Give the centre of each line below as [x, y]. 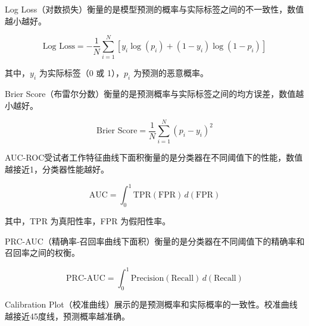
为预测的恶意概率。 [171, 73]
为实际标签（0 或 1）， [82, 73]
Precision [147, 279]
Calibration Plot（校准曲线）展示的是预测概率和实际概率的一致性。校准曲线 [151, 304]
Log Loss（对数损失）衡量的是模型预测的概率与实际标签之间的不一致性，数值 [154, 9]
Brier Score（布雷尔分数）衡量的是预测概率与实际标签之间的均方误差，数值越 [154, 94]
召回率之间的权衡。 [42, 253]
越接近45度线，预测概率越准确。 [67, 316]
